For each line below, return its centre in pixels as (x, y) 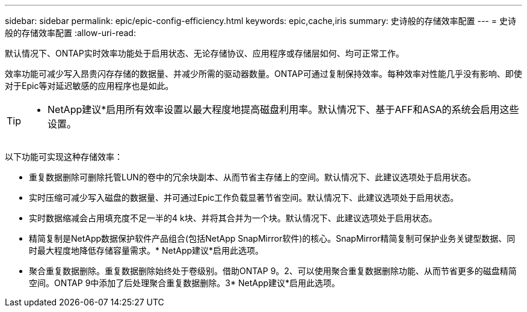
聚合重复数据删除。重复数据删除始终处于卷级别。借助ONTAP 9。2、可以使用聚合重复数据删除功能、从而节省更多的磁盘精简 (273, 271)
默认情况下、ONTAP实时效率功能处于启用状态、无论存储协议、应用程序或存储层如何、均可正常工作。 (205, 53)
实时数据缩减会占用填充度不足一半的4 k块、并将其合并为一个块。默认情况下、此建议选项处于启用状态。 (233, 218)
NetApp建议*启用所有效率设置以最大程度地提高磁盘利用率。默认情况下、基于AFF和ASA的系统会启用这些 (283, 109)
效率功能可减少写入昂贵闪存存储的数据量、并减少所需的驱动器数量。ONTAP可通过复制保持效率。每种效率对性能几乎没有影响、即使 (263, 74)
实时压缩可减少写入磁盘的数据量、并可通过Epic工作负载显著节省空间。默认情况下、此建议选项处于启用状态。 (244, 197)
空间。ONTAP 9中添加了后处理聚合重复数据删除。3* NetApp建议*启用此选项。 (185, 283)
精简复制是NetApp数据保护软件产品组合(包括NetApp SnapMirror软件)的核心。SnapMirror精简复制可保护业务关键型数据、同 (272, 238)
